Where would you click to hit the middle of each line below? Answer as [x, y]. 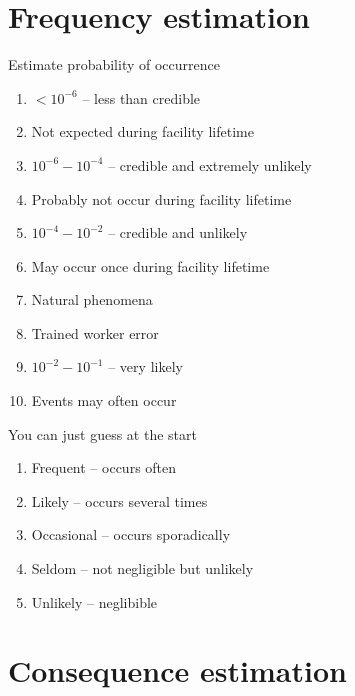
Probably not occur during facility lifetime [161, 198]
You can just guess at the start [102, 433]
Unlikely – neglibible [94, 601]
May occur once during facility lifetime [150, 265]
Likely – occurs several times [119, 500]
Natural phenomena [92, 299]
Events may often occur [104, 400]
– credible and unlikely [178, 232]
